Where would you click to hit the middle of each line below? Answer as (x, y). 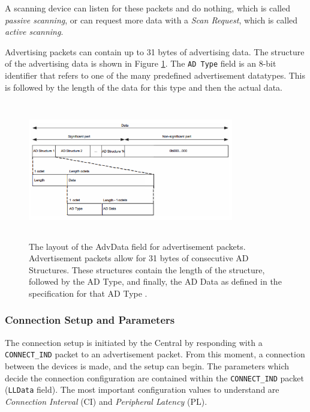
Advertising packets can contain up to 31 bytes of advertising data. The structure (155, 51)
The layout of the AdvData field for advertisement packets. (137, 246)
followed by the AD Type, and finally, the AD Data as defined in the (155, 281)
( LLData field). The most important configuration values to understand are (142, 389)
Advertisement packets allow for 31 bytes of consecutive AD (139, 258)
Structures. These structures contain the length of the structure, (147, 269)
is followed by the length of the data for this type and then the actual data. (144, 87)
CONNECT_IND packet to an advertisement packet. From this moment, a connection (155, 354)
